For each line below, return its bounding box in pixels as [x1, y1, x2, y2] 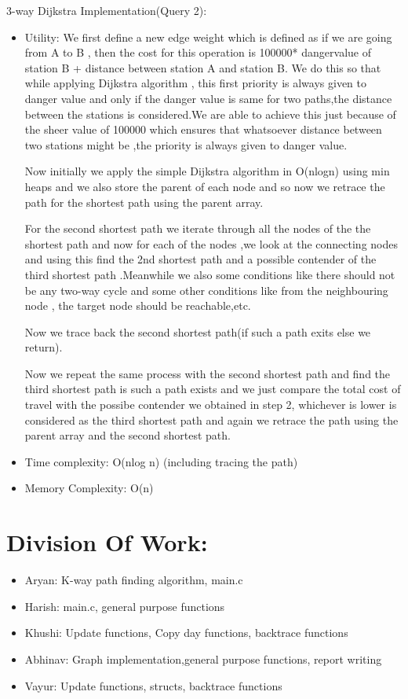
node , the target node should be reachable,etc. [24, 297, 251, 314]
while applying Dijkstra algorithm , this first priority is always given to [24, 75, 366, 91]
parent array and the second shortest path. [24, 427, 231, 443]
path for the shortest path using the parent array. [24, 193, 264, 210]
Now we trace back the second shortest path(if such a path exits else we [24, 323, 371, 340]
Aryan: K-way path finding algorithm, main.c [24, 572, 243, 588]
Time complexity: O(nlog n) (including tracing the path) [24, 453, 298, 469]
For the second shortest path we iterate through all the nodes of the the [24, 220, 371, 237]
